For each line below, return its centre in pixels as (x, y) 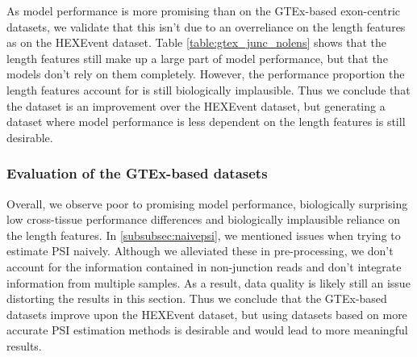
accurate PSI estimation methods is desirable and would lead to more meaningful (207, 330)
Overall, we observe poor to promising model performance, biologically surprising (207, 203)
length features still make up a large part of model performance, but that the (197, 58)
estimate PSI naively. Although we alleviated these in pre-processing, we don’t (200, 251)
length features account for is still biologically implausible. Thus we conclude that (208, 89)
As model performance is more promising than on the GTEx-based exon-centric (204, 10)
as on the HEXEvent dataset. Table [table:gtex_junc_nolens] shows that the (196, 42)
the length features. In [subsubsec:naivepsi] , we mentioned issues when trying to (204, 235)
